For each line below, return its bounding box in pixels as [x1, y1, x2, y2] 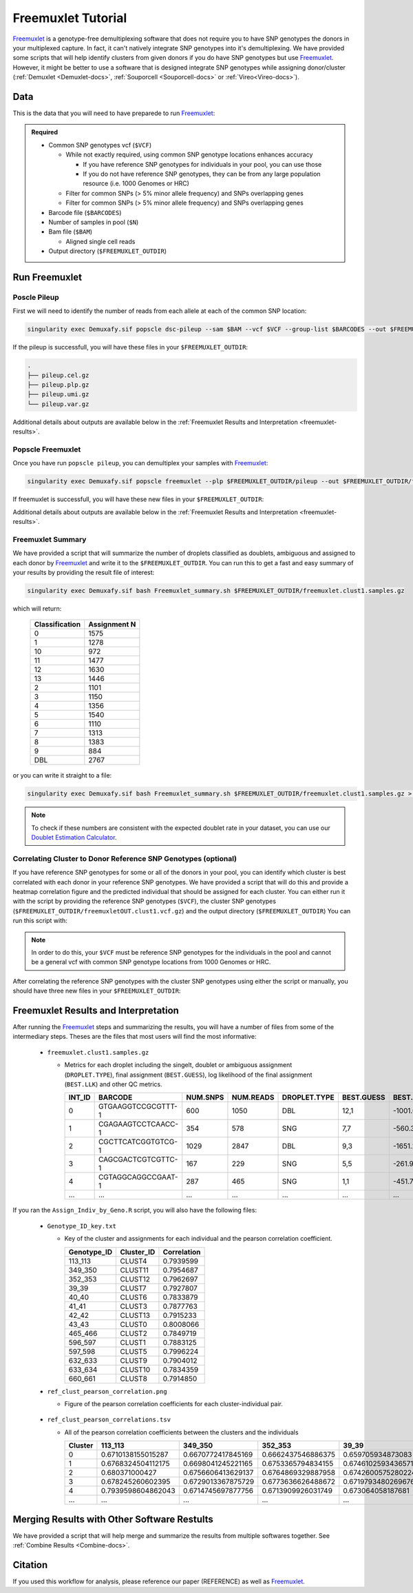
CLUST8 [120, 1374, 148, 1383]
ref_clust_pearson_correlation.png [47, 1388, 168, 1395]
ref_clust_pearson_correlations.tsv [47, 1416, 171, 1423]
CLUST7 [120, 1283, 147, 1292]
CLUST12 [120, 1274, 151, 1283]
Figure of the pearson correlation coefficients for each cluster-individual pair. [64, 1399, 284, 1408]
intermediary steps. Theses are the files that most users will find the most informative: [12, 1033, 257, 1041]
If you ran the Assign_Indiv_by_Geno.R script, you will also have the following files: [12, 1206, 257, 1215]
